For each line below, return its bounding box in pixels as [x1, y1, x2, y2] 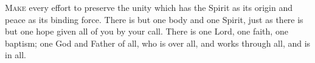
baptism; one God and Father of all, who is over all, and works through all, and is [5, 36, 311, 49]
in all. [5, 48, 27, 61]
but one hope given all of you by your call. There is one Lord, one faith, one [5, 25, 288, 38]
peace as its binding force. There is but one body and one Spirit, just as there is [5, 13, 303, 25]
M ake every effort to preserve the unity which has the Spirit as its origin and [5, 1, 292, 13]
